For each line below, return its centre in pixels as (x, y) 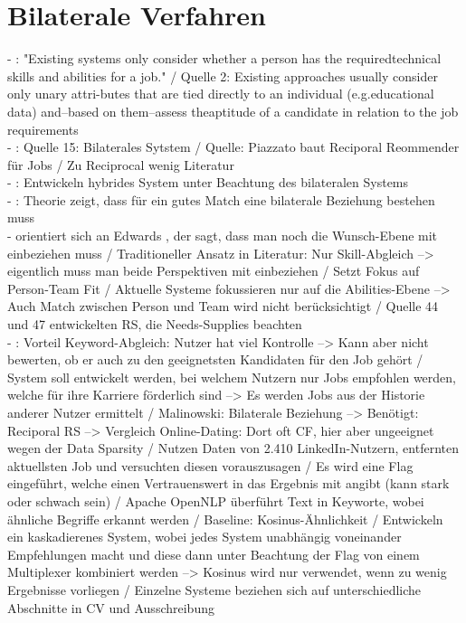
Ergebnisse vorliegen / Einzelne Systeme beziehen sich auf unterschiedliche (214, 589)
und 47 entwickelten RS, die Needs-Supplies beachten (155, 324)
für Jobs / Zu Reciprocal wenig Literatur (121, 164)
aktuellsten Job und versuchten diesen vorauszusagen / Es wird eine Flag (210, 465)
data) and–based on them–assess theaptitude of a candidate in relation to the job (233, 111)
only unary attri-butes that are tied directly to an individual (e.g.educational (221, 94)
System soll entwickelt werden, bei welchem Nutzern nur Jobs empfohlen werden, (232, 377)
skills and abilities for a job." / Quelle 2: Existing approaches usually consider (223, 76)
